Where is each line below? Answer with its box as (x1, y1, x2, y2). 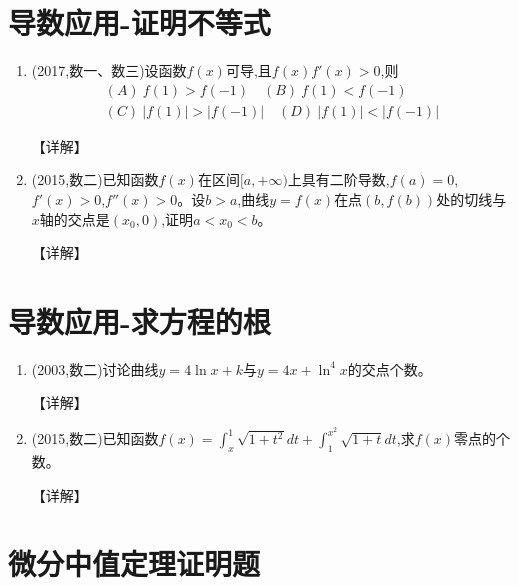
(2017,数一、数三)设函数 (31, 60, 187, 81)
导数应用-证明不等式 (8, 2, 271, 43)
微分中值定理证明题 (8, 543, 261, 584)
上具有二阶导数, (287, 169, 390, 190)
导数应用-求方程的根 (8, 300, 271, 341)
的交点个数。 (347, 358, 432, 379)
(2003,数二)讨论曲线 (31, 358, 159, 379)
